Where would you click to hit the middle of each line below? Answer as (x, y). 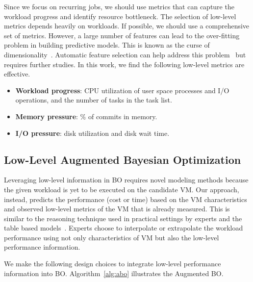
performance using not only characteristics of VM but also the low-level (112, 237)
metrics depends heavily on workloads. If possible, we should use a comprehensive (127, 26)
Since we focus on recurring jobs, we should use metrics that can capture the (119, 6)
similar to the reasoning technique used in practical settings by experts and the (123, 218)
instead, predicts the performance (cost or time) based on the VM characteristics (126, 199)
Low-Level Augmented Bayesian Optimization (123, 159)
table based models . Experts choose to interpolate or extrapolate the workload (124, 228)
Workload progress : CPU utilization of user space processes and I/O (122, 90)
